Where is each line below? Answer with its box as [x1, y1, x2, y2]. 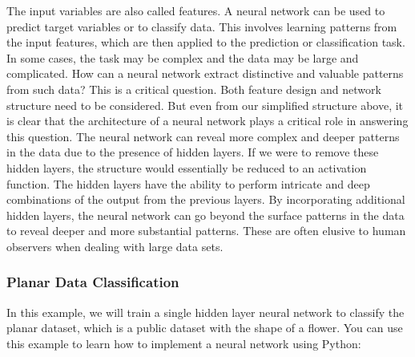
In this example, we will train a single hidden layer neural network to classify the [6, 303, 405, 320]
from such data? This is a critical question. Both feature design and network [6, 80, 381, 97]
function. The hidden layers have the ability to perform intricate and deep [6, 175, 370, 192]
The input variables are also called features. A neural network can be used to [6, 2, 385, 18]
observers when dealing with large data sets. [6, 237, 224, 254]
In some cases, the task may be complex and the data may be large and [6, 49, 359, 66]
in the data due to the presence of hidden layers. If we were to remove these [6, 144, 379, 160]
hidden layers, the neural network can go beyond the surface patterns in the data [6, 206, 405, 223]
